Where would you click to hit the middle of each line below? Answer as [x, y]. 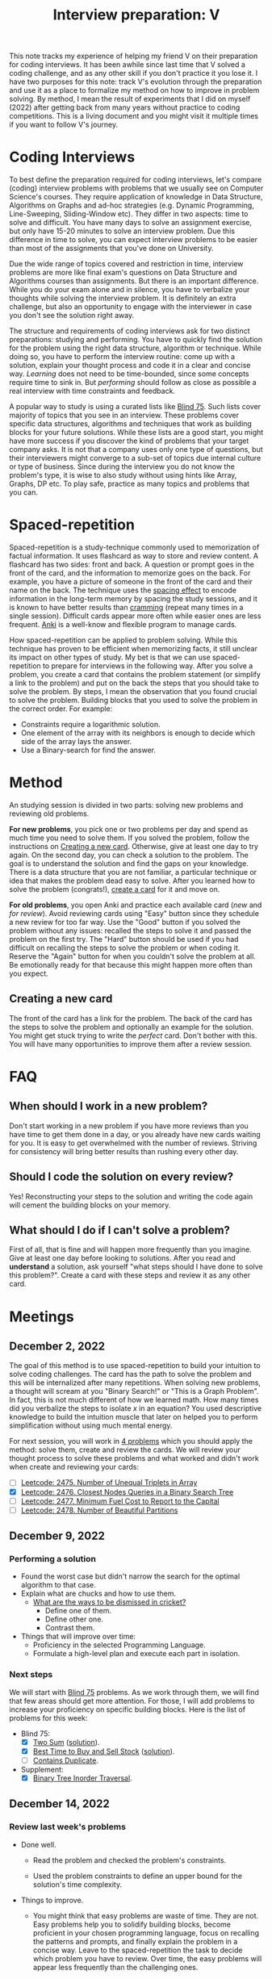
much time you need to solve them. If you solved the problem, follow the [129, 838]
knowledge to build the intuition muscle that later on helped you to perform [134, 1417]
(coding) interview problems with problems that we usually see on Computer [136, 188]
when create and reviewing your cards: [74, 1467]
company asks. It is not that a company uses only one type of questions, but [136, 450]
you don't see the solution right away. [72, 316]
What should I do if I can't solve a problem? [120, 1230]
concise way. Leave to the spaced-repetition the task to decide [138, 1950]
